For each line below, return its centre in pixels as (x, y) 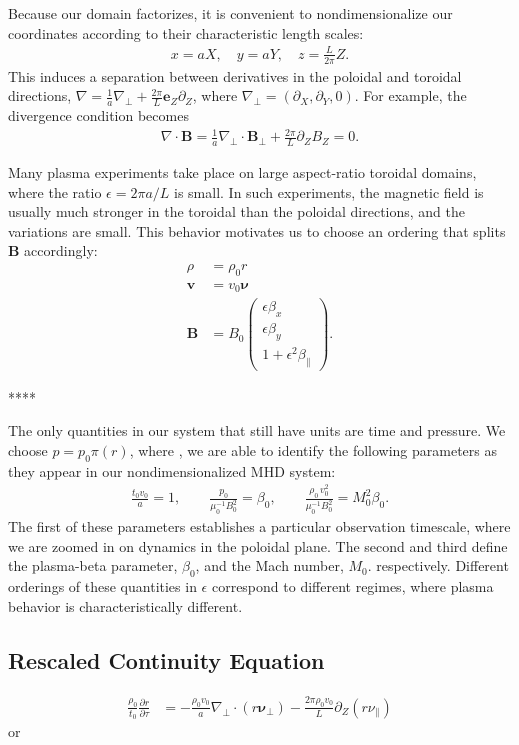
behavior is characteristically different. (125, 605)
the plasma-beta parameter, (93, 565)
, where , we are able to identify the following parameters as (313, 450)
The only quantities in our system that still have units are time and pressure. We (257, 430)
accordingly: (61, 250)
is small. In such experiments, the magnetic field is (329, 191)
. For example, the (410, 95)
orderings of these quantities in (102, 586)
